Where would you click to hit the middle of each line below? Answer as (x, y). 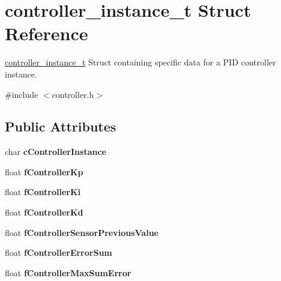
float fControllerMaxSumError (68, 272)
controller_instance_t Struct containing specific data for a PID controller (140, 62)
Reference (47, 33)
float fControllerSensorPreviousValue (82, 232)
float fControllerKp (44, 171)
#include (22, 94)
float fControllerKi (43, 192)
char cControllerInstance (56, 152)
